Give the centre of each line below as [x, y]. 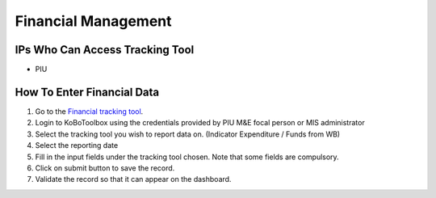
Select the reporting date [77, 145]
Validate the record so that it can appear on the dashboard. [133, 179]
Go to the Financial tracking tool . [89, 111]
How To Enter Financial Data [87, 92]
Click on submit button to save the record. [105, 168]
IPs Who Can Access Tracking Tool [105, 50]
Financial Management [93, 21]
